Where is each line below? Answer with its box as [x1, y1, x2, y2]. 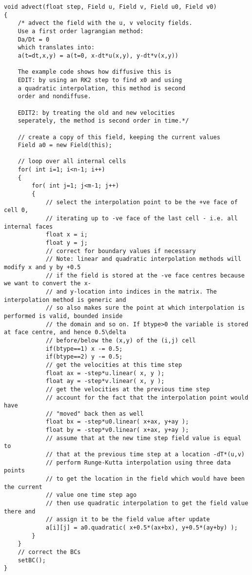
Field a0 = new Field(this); [18, 142, 112, 149]
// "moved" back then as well [45, 410, 144, 417]
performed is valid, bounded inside [4, 312, 123, 319]
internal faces [4, 223, 53, 230]
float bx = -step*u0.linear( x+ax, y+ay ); [45, 418, 189, 426]
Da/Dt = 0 [18, 36, 50, 43]
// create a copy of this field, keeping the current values [18, 133, 220, 141]
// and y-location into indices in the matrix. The [45, 288, 217, 295]
